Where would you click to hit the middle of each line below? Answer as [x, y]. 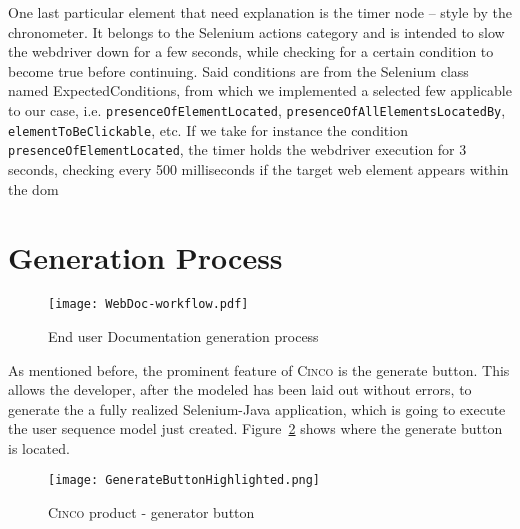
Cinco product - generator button [151, 512]
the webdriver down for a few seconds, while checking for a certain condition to [251, 51]
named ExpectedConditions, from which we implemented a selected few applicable [260, 90]
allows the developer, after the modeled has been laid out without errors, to [240, 389]
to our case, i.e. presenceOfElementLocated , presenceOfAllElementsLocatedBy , [257, 109]
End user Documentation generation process [183, 335]
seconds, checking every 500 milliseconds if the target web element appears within [258, 168]
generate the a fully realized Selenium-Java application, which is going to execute [257, 408]
